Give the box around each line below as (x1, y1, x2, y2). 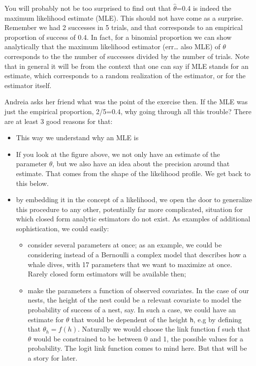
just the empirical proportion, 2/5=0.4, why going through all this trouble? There (4, 106, 252, 116)
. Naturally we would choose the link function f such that (78, 324, 251, 334)
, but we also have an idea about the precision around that (52, 158, 230, 169)
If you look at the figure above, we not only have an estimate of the (16, 149, 220, 159)
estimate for (28, 314, 64, 324)
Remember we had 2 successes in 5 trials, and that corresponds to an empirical (4, 22, 243, 32)
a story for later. (28, 353, 78, 363)
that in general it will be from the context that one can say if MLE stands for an (4, 61, 249, 71)
